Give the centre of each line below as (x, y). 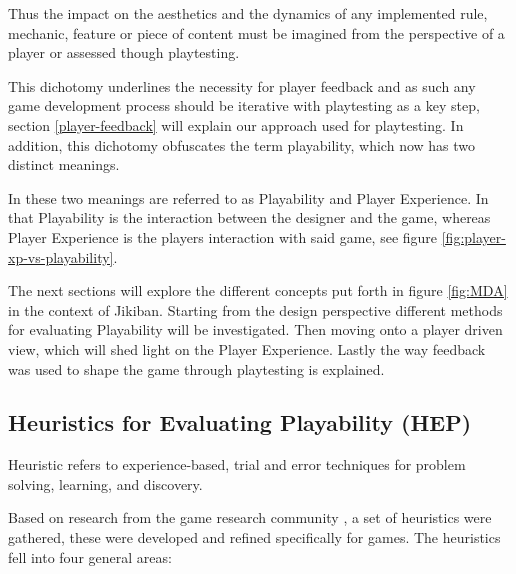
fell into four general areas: (90, 556)
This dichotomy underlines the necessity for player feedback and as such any (242, 85)
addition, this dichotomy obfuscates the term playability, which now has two (242, 144)
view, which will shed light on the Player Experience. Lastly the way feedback (247, 348)
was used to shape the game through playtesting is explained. (196, 368)
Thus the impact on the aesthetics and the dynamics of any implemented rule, (248, 13)
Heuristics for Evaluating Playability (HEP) (240, 422)
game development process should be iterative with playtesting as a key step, (244, 105)
